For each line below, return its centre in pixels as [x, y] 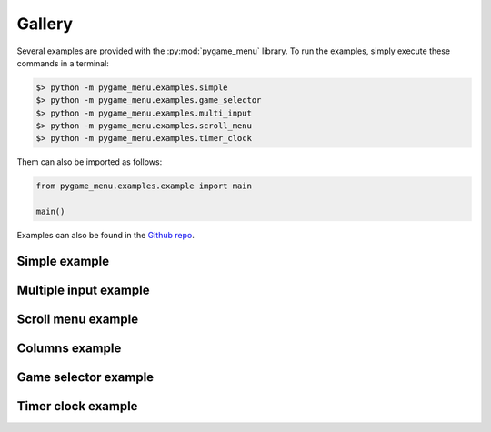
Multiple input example [83, 291]
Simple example [63, 261]
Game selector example [85, 377]
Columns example [69, 349]
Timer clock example [77, 406]
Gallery [45, 24]
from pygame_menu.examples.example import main [144, 186]
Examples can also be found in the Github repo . [105, 236]
